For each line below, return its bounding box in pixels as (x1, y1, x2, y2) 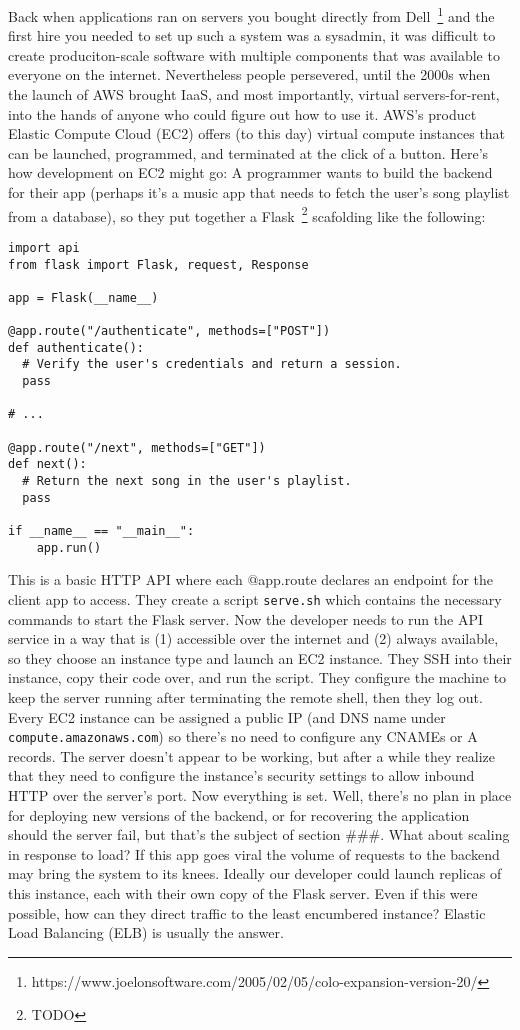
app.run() (36, 540, 102, 555)
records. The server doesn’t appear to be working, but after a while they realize (8, 745, 496, 766)
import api (8, 240, 80, 255)
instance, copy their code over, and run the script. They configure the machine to (8, 667, 507, 688)
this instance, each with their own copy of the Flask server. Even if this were (8, 882, 478, 903)
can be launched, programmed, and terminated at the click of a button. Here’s (8, 142, 489, 163)
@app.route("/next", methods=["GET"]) (8, 440, 266, 455)
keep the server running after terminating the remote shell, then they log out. (8, 686, 483, 707)
